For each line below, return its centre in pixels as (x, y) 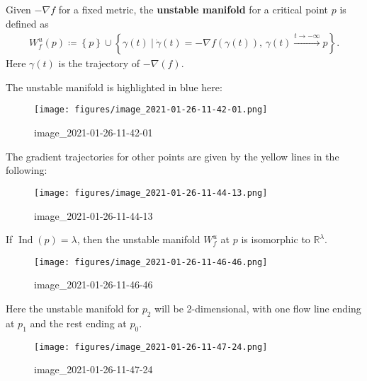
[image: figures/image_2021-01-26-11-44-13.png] (151, 193)
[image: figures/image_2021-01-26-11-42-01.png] (151, 110)
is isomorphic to (276, 239)
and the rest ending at (78, 323)
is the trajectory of (99, 63)
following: (27, 170)
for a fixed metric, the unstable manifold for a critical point (193, 9)
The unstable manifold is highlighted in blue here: (114, 87)
